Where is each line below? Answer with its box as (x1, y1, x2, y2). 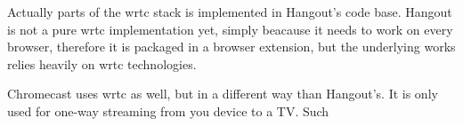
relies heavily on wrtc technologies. (7, 54, 197, 73)
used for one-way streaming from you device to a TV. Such (7, 101, 329, 120)
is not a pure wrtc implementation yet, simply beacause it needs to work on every (7, 20, 453, 38)
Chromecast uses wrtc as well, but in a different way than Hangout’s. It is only (7, 84, 438, 103)
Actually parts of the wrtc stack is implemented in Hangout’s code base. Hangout (7, 3, 452, 20)
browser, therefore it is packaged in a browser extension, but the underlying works (7, 37, 456, 56)
